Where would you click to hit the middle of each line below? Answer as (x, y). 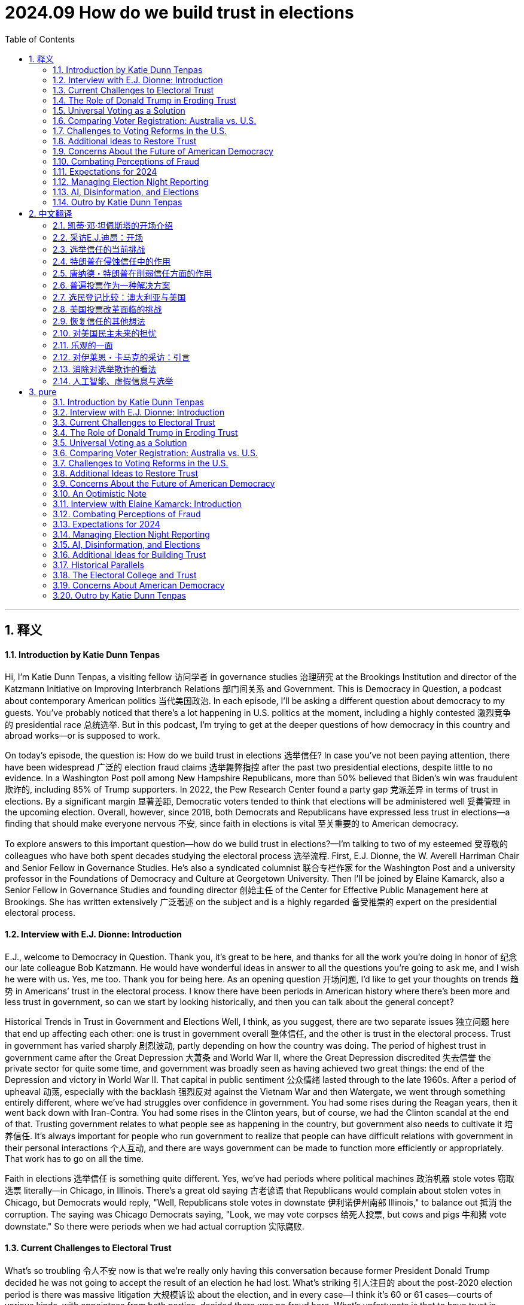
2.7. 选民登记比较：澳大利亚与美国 (119, 297)
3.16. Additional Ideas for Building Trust (129, 554)
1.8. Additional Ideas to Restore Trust (125, 141)
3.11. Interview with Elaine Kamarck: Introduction (147, 503)
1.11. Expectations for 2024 (105, 171)
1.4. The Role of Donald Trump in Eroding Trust (144, 100)
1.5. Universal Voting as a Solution (119, 110)
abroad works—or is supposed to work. (83, 736)
